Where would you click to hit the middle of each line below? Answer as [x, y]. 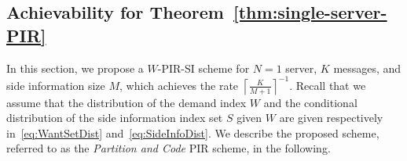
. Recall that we [328, 85]
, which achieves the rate [179, 85]
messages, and [367, 68]
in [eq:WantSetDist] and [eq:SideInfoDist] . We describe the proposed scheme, [193, 132]
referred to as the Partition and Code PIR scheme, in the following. [169, 148]
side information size [56, 85]
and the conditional [310, 102]
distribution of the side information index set [115, 118]
